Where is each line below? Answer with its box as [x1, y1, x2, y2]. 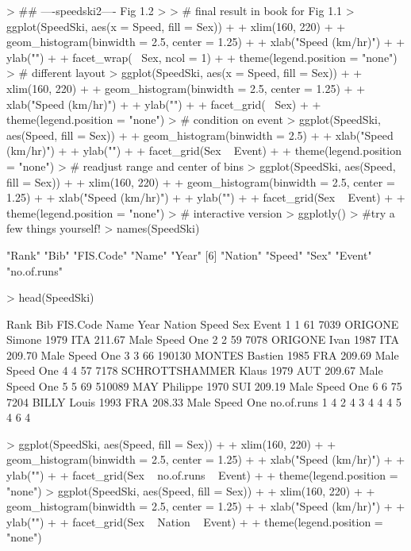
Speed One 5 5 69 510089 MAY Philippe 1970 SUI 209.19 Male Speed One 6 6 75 [6, 378, 402, 395]
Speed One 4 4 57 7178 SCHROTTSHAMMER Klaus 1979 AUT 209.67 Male [6, 362, 383, 379]
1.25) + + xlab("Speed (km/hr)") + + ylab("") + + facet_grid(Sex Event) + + [6, 189, 405, 206]
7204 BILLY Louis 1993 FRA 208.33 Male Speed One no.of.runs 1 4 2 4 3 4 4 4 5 [6, 393, 401, 410]
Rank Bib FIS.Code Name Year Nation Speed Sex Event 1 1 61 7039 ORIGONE [6, 315, 399, 332]
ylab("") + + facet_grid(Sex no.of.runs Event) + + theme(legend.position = [6, 467, 398, 484]
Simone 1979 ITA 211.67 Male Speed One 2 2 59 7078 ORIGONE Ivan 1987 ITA [6, 331, 400, 348]
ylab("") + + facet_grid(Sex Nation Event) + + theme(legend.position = [6, 513, 383, 530]
